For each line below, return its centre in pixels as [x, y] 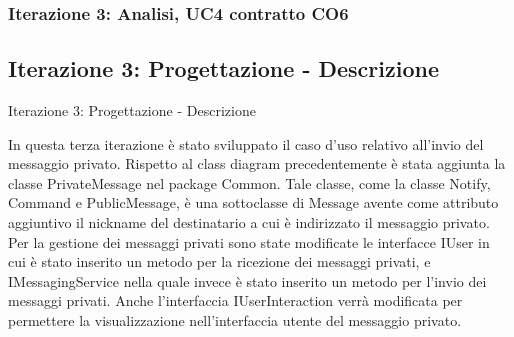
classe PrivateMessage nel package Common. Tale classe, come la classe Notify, [249, 182]
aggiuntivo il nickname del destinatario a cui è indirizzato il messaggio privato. [249, 222]
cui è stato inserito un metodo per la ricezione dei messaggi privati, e [219, 261]
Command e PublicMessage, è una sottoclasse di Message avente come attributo [253, 202]
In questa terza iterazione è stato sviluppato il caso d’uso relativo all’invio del [246, 143]
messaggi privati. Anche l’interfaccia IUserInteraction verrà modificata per [235, 300]
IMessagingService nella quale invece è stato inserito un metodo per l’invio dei [247, 280]
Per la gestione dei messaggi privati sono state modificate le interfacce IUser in [249, 241]
